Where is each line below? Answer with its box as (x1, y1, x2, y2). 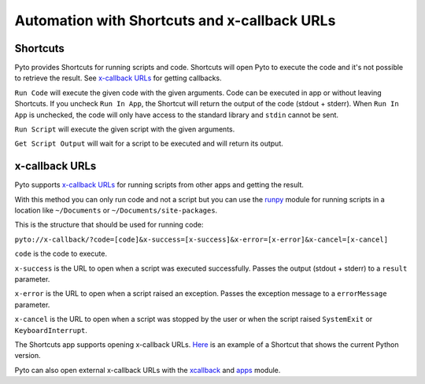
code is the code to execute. (14, 249, 108, 259)
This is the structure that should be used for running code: (14, 220, 204, 230)
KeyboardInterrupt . (14, 325, 88, 334)
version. (14, 351, 41, 360)
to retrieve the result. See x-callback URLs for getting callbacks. (14, 73, 222, 83)
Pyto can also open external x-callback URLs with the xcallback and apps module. (14, 365, 281, 375)
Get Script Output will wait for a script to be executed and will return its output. (14, 138, 283, 149)
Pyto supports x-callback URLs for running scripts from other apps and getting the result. (14, 180, 305, 190)
